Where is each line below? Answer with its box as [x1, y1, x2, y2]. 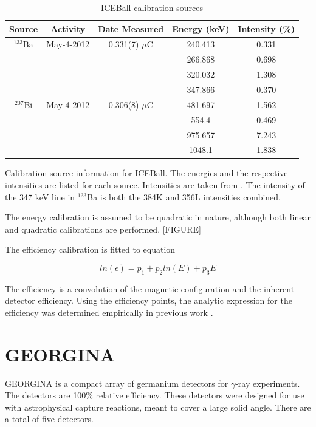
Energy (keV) [172, 22, 230, 35]
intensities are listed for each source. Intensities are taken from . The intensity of [5, 179, 305, 191]
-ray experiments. [235, 377, 300, 389]
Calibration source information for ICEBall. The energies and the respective [5, 166, 288, 179]
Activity [50, 22, 86, 35]
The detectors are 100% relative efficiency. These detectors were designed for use [5, 389, 304, 401]
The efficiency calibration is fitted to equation [5, 243, 176, 256]
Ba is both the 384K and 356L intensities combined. [87, 190, 281, 203]
